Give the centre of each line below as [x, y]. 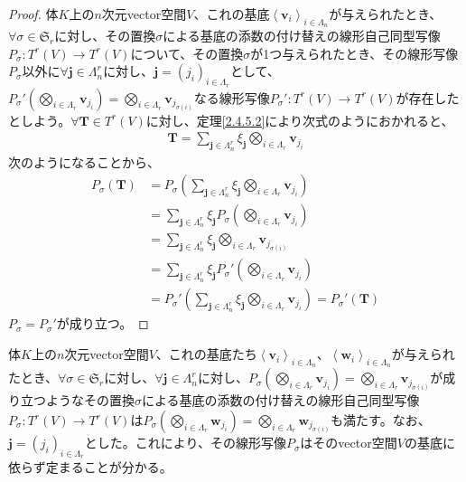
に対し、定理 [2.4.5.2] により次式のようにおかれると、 [300, 120]
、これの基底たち [206, 354]
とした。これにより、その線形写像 [185, 443]
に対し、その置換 [105, 36]
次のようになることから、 [84, 161]
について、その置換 [187, 53]
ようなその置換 [90, 400]
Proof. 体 [33, 14]
